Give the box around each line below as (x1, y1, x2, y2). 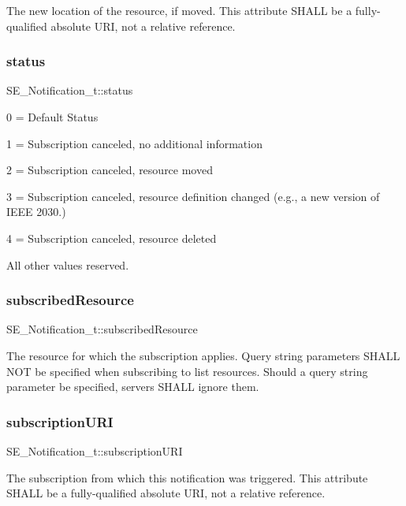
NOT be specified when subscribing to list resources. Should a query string (6, 363, 368, 379)
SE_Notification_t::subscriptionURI (6, 442, 183, 459)
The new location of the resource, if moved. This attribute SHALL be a (6, 2, 352, 18)
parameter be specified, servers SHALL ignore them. (6, 378, 259, 395)
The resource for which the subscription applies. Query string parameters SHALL (6, 347, 400, 363)
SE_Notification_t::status (6, 82, 133, 99)
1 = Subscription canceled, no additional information (6, 135, 263, 151)
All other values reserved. (6, 256, 129, 273)
